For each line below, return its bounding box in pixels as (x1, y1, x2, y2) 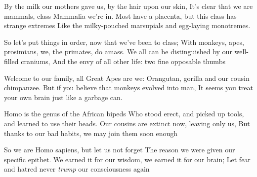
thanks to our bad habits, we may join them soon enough (4, 128, 178, 138)
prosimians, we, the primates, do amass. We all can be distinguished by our (4, 46, 232, 57)
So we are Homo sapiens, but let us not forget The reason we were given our (4, 144, 235, 155)
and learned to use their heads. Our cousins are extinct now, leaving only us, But (4, 118, 250, 128)
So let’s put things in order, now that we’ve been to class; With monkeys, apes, (4, 36, 244, 47)
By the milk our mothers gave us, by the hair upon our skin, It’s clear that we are (4, 1, 253, 11)
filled (4, 56, 19, 66)
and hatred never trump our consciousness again (4, 164, 150, 174)
